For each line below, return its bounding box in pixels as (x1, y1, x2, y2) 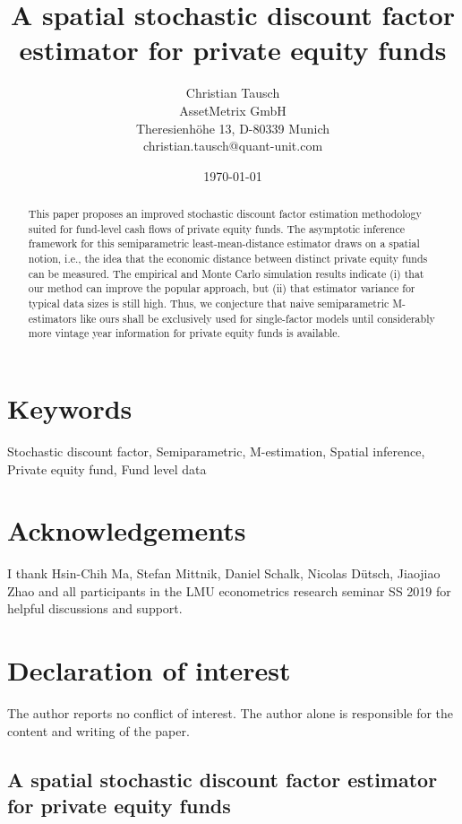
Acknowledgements (7, 512, 246, 549)
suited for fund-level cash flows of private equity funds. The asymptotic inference (28, 221, 406, 236)
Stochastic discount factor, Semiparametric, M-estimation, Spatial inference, (7, 441, 425, 460)
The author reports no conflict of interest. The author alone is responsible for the (7, 704, 454, 723)
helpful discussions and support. (7, 599, 183, 618)
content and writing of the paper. (7, 721, 190, 740)
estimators (28, 310, 77, 325)
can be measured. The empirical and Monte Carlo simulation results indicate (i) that (28, 265, 424, 281)
